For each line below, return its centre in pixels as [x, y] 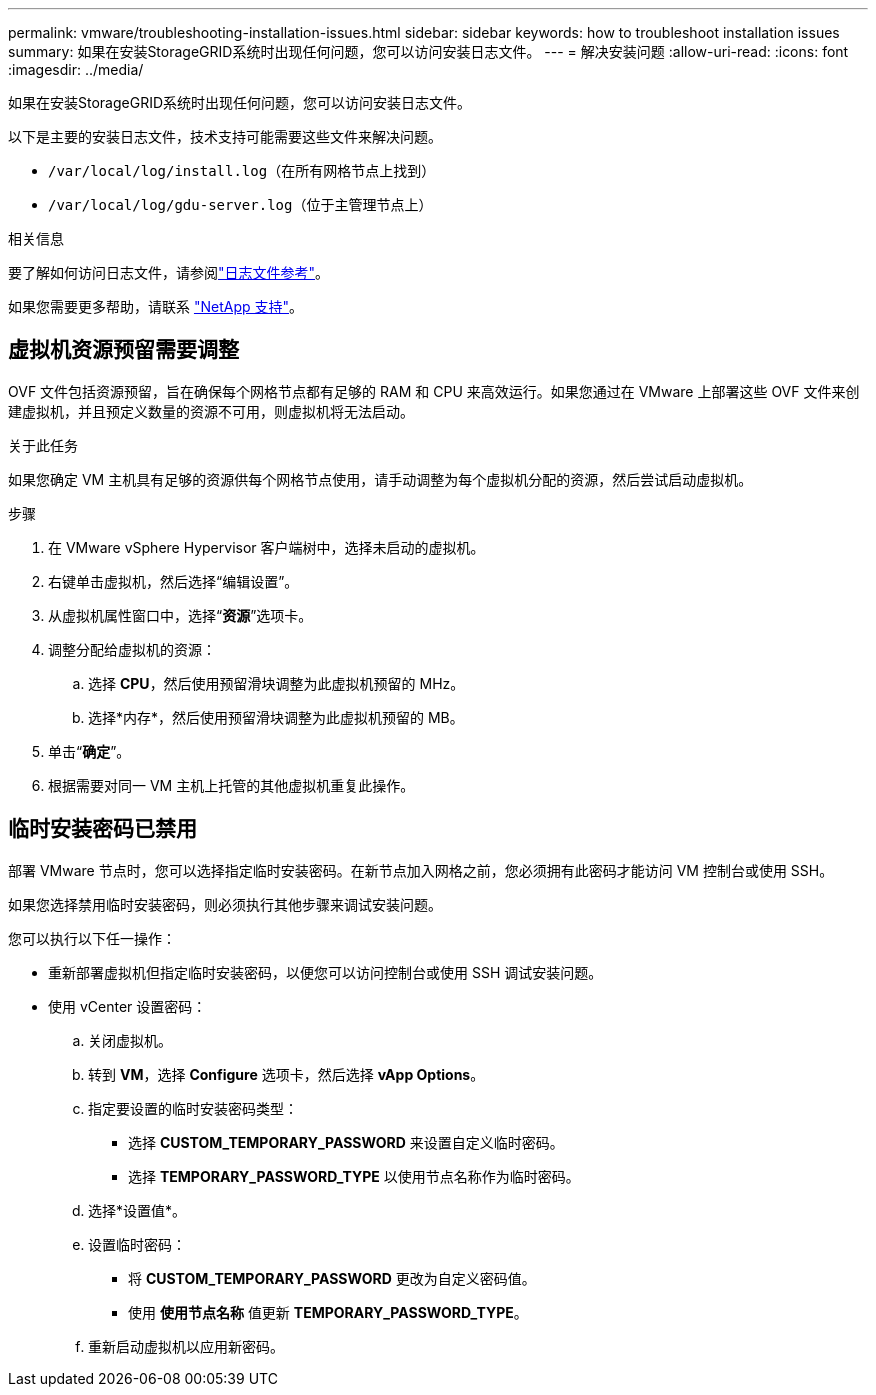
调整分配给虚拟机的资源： [132, 649]
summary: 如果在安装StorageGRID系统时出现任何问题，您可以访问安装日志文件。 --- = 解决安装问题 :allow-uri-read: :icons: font [428, 51]
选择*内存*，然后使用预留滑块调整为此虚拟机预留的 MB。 [276, 717]
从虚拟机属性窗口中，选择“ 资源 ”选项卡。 [180, 615]
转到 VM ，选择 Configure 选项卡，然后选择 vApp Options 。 [286, 1074]
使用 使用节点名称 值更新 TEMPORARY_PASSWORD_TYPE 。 [328, 1312]
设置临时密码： [137, 1244]
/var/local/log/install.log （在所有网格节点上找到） [242, 170]
